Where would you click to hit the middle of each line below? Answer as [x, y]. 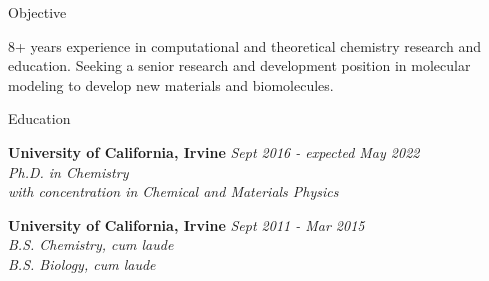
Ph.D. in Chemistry [68, 171]
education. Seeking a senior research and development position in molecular [239, 65]
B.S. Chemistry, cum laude [91, 244]
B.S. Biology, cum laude [82, 263]
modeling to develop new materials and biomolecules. [171, 84]
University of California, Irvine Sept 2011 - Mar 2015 [186, 224]
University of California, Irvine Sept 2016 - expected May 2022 [214, 151]
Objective [37, 12]
